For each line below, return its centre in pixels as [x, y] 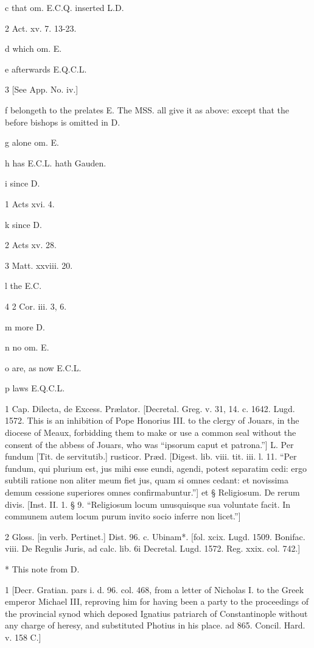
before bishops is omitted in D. [63, 122]
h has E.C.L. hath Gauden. [56, 162]
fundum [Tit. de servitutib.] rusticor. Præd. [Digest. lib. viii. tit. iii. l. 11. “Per [151, 456]
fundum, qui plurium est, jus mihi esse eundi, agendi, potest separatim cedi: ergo [156, 468]
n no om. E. [27, 347]
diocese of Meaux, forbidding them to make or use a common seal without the [151, 433]
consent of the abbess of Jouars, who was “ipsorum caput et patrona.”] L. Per [149, 444]
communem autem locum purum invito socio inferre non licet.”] [123, 516]
